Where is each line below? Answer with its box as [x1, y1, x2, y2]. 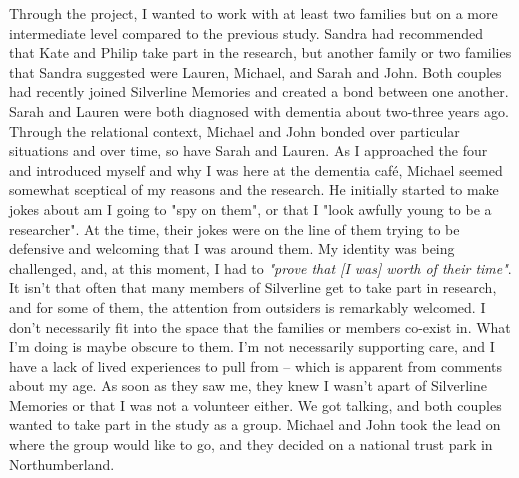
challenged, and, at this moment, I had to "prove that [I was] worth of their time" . [9, 257, 512, 278]
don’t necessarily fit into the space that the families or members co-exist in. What [9, 316, 511, 337]
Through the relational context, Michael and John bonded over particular [9, 120, 460, 141]
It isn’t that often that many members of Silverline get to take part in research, [9, 277, 497, 298]
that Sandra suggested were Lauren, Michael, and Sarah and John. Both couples [9, 61, 502, 82]
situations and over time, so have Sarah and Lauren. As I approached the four [9, 140, 488, 161]
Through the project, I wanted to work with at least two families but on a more [9, 3, 498, 23]
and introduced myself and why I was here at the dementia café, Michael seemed [9, 159, 503, 180]
